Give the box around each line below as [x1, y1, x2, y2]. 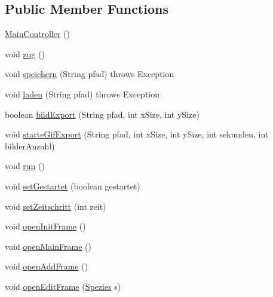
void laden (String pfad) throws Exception [5, 87, 160, 100]
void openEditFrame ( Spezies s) [5, 280, 121, 292]
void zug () [5, 47, 45, 60]
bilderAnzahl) [5, 139, 55, 152]
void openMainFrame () [5, 240, 91, 252]
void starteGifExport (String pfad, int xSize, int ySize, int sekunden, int [5, 128, 269, 140]
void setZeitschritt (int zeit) [5, 200, 106, 212]
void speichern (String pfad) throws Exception [5, 68, 174, 80]
